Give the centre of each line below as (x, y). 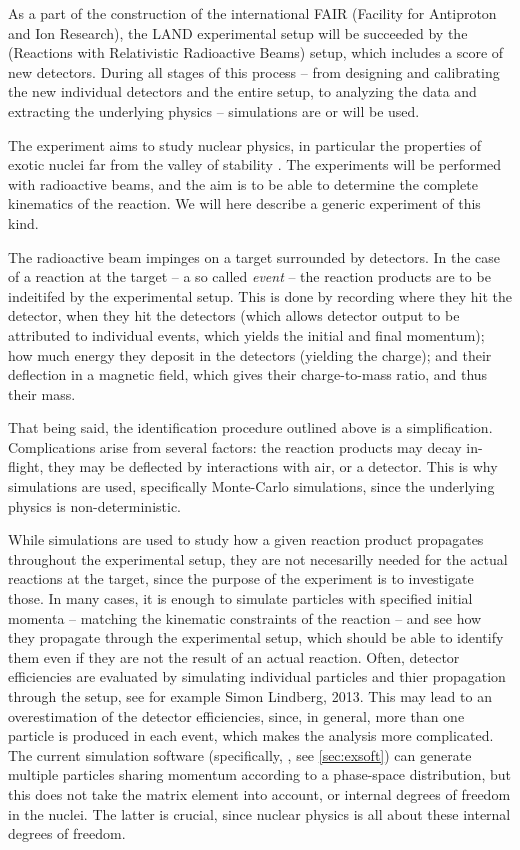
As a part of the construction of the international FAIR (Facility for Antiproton (252, 13)
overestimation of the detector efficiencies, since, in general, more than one (236, 715)
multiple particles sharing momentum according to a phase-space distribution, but (260, 774)
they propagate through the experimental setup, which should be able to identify (256, 637)
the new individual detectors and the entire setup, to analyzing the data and (242, 91)
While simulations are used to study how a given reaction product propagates (246, 539)
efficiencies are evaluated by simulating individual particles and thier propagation (257, 676)
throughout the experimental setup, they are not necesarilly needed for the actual (258, 558)
